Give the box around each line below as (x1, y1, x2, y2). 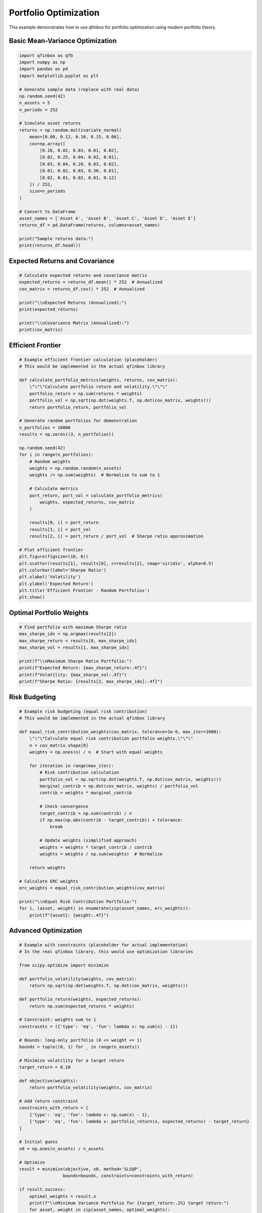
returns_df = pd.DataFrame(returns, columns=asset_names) (19, 222, 160, 228)
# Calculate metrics (29, 486, 79, 492)
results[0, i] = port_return (29, 520, 99, 525)
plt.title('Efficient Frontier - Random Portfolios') (19, 588, 150, 593)
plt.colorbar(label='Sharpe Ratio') (19, 567, 107, 573)
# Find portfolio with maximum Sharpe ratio (19, 624, 127, 630)
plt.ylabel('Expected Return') (19, 581, 94, 587)
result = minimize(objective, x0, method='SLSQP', (19, 1166, 143, 1172)
